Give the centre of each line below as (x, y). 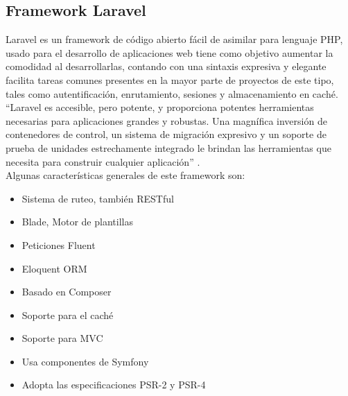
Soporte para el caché (68, 315)
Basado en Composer (67, 292)
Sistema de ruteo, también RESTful (98, 198)
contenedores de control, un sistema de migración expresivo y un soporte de (166, 134)
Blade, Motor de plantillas (77, 222)
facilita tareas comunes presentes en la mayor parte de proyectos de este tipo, (170, 79)
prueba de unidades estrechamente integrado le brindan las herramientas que (168, 147)
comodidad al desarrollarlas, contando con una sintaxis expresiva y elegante (166, 66)
